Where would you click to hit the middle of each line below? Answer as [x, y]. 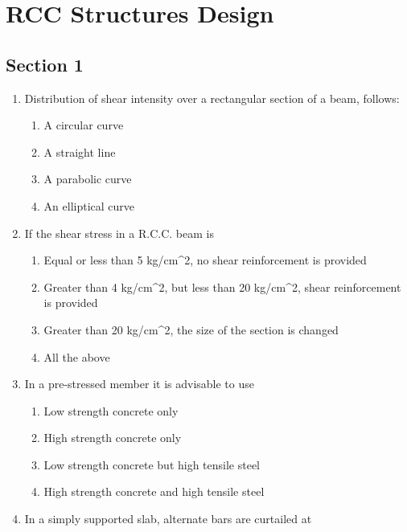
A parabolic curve [88, 179]
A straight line [80, 151]
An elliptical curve [89, 205]
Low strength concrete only [111, 410]
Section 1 [45, 64]
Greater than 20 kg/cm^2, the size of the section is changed [191, 329]
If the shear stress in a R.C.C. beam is [119, 233]
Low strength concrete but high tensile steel [152, 464]
